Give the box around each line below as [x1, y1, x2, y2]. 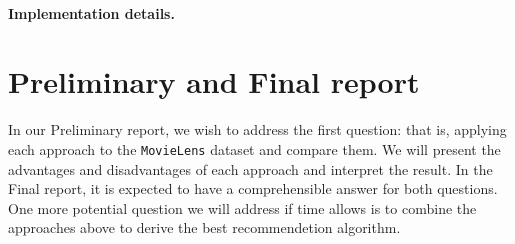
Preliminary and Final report [8, 61, 420, 102]
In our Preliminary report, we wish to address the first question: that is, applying [8, 119, 507, 140]
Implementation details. [8, 2, 175, 23]
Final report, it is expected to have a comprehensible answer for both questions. [8, 178, 498, 199]
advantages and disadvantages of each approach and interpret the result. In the [8, 158, 493, 179]
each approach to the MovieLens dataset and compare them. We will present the [8, 138, 501, 159]
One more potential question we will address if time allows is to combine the [8, 197, 477, 218]
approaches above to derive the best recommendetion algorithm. [8, 217, 401, 238]
